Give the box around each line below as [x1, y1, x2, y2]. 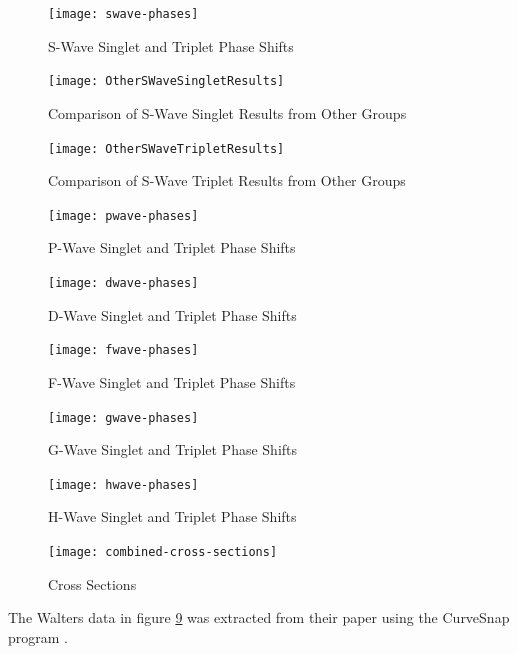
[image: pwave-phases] [48, 208, 199, 223]
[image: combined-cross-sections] [48, 545, 278, 559]
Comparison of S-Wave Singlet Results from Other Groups [48, 102, 407, 123]
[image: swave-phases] [48, 7, 199, 21]
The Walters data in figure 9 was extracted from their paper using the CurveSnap [8, 607, 510, 628]
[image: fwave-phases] [48, 343, 199, 358]
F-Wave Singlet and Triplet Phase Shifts [48, 371, 296, 392]
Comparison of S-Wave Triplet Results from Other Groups [48, 170, 406, 191]
